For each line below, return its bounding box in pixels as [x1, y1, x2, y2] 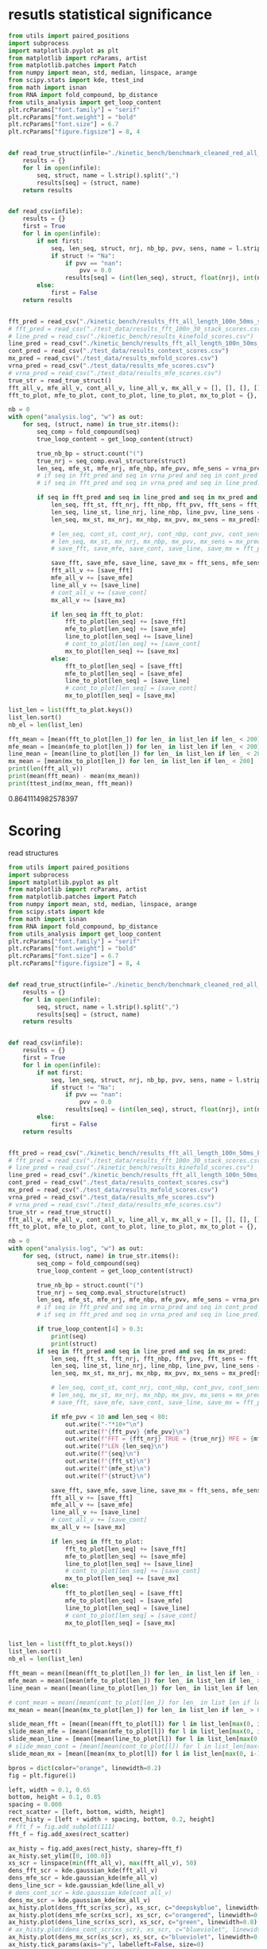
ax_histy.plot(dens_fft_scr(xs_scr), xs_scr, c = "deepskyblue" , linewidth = [8, 1904, 261, 1912]
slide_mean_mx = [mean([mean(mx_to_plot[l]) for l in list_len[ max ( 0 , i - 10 [8, 1749, 265, 1757]
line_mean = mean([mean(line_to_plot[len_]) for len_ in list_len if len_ [8, 1684, 261, 1692]
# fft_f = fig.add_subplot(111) [8, 1823, 115, 1831]
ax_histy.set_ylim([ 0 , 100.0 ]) [8, 1852, 112, 1860]
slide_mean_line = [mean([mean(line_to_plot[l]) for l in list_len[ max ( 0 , [8, 1735, 261, 1743]
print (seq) [50, 1332, 87, 1340]
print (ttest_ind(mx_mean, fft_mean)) [8, 779, 133, 788]
